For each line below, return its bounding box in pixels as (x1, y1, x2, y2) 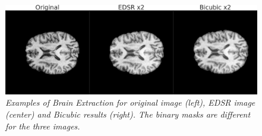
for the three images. (5, 119, 80, 132)
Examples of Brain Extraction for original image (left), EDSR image (5, 96, 255, 109)
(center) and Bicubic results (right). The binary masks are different (5, 107, 251, 120)
